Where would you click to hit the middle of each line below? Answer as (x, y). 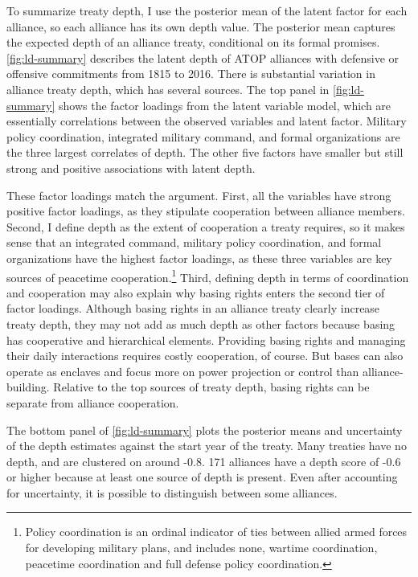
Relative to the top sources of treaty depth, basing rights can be (211, 387)
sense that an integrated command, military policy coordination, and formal (194, 242)
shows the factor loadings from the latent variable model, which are (225, 105)
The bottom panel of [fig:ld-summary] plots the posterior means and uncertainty (205, 430)
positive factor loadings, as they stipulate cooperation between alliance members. (206, 211)
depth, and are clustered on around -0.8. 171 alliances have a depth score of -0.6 (204, 461)
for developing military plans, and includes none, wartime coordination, (201, 548)
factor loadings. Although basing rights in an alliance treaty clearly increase (193, 308)
